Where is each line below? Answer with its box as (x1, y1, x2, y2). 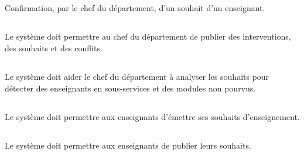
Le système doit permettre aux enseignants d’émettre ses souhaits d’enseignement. (5, 110, 300, 122)
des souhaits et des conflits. (5, 41, 103, 54)
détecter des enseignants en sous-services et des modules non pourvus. (5, 82, 256, 94)
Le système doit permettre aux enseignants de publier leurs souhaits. (5, 139, 251, 151)
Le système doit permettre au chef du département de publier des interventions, (5, 30, 291, 43)
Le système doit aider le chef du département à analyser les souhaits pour (5, 70, 269, 82)
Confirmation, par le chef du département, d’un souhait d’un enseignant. (5, 2, 265, 14)
